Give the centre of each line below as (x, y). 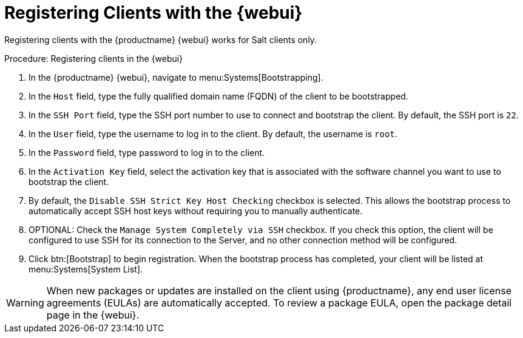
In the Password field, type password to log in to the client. (147, 152)
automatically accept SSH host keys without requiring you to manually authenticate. (196, 211)
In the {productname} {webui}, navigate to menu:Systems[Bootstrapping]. (176, 77)
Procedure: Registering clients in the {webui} (94, 58)
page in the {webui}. (93, 315)
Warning (25, 303)
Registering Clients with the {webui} (154, 13)
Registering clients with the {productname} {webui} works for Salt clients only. (161, 39)
